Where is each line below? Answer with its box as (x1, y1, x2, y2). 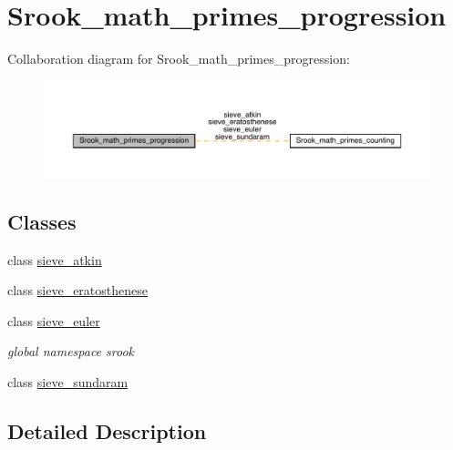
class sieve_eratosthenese (7, 281, 148, 300)
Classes (7, 207, 77, 235)
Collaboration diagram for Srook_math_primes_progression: (7, 49, 350, 68)
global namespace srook (7, 342, 135, 361)
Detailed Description (7, 416, 207, 445)
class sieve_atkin (7, 250, 102, 269)
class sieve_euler (7, 311, 100, 330)
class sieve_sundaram (7, 372, 129, 391)
